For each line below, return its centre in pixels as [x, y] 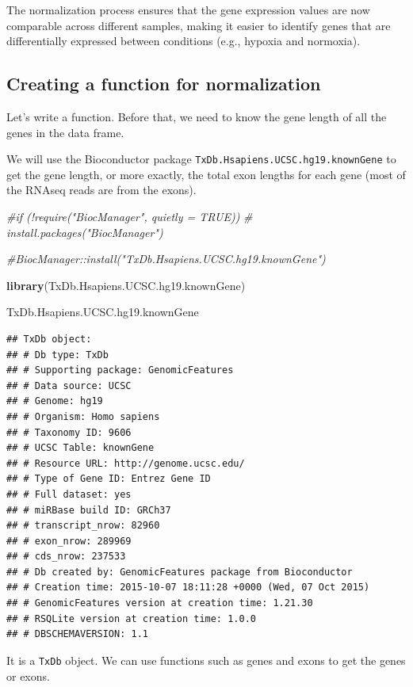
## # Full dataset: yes [69, 494]
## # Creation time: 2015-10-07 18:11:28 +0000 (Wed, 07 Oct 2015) [188, 588]
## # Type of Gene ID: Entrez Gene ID [109, 479]
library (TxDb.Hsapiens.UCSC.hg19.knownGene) [126, 285]
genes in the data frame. [65, 132]
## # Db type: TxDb [57, 355]
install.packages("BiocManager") [85, 232]
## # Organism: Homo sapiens [83, 416]
